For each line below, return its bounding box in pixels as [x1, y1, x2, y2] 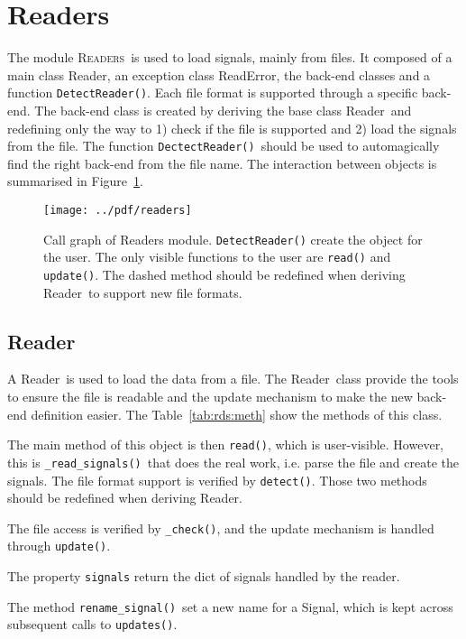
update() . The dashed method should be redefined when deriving [43, 264, 406, 283]
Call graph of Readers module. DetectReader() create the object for [43, 229, 423, 248]
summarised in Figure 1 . [7, 171, 143, 190]
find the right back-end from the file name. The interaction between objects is [7, 153, 437, 172]
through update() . [7, 536, 111, 555]
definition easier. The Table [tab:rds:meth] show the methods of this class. [31, 404, 443, 423]
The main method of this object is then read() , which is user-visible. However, [7, 435, 444, 454]
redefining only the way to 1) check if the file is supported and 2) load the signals [7, 118, 457, 137]
